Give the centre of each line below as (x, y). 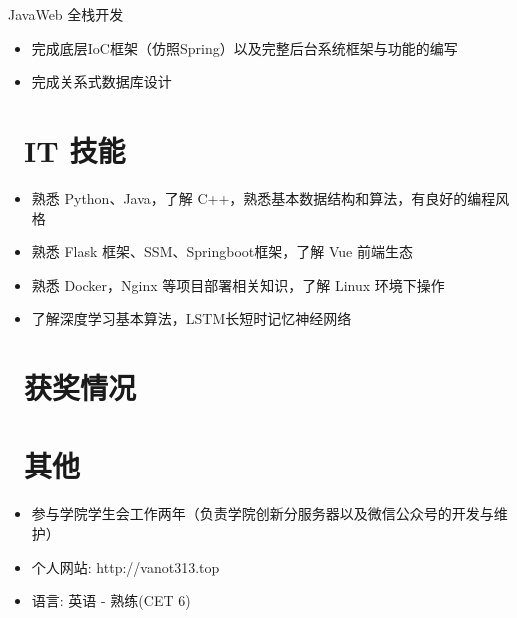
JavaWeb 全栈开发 (66, 14)
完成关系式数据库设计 (101, 81)
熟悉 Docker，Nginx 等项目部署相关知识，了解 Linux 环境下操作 (238, 284)
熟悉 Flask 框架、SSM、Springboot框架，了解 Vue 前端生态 (222, 251)
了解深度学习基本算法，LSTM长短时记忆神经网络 (191, 318)
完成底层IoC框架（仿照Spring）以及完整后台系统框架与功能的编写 (244, 47)
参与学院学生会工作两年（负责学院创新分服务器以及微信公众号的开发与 (262, 513)
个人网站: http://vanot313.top (125, 566)
